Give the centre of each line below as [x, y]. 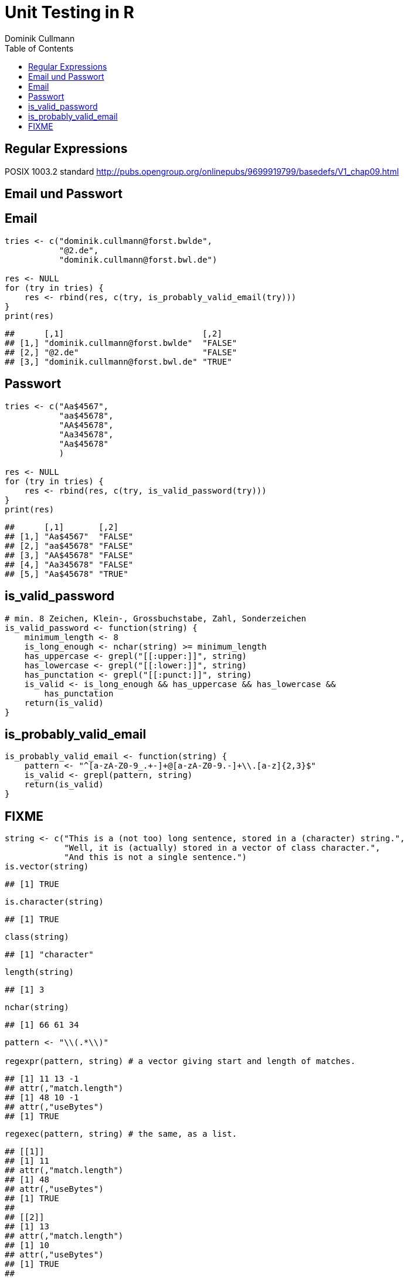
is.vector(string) [47, 867]
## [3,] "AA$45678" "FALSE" [69, 555]
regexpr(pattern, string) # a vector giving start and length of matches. [180, 1061]
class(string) [37, 937]
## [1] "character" [49, 955]
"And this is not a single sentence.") [156, 857]
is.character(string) [54, 902]
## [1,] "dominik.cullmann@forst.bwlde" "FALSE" [121, 343]
